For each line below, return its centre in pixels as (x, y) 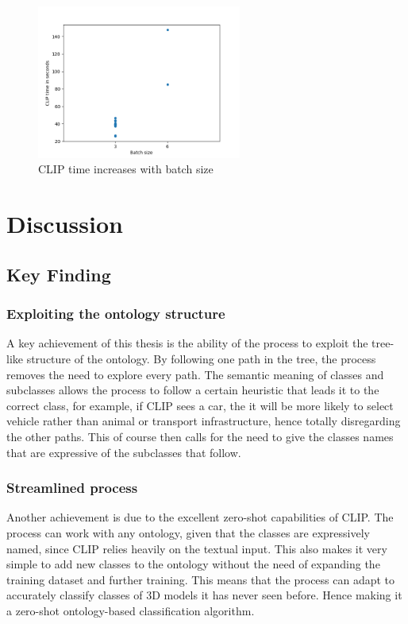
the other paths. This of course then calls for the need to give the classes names (200, 436)
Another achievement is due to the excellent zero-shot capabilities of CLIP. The (200, 517)
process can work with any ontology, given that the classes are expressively (188, 532)
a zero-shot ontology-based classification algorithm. (131, 610)
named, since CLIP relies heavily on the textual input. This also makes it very (197, 548)
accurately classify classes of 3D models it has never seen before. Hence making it (204, 595)
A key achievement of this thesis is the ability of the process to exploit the (187, 343)
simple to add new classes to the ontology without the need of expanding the (193, 564)
